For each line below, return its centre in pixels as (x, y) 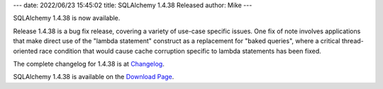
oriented (26, 51)
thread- (353, 41)
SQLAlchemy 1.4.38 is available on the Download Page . (94, 77)
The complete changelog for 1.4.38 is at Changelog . (89, 64)
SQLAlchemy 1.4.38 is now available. (67, 18)
